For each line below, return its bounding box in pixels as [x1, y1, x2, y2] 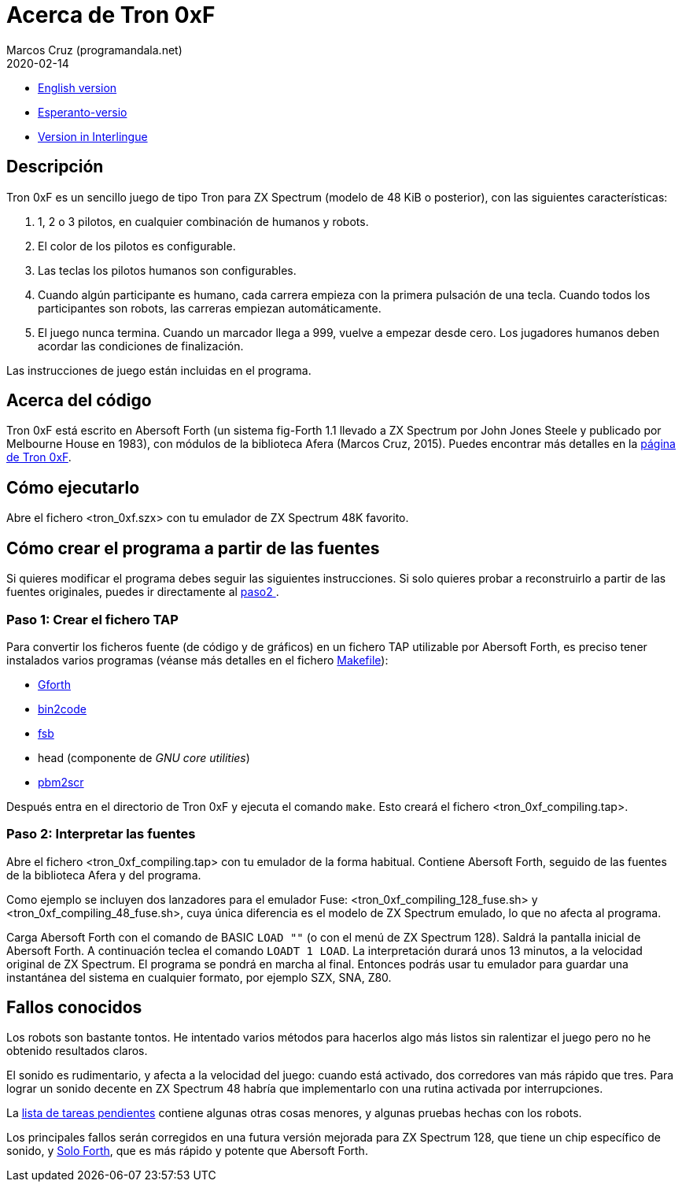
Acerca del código [6, 390, 152, 411]
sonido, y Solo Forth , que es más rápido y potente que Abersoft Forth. [6, 1144, 368, 1158]
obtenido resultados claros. [6, 1044, 148, 1058]
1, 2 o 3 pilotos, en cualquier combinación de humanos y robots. [38, 214, 369, 228]
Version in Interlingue [38, 129, 148, 143]
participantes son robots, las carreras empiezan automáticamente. [38, 301, 382, 315]
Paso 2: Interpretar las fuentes [6, 826, 196, 842]
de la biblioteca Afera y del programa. [6, 868, 201, 882]
